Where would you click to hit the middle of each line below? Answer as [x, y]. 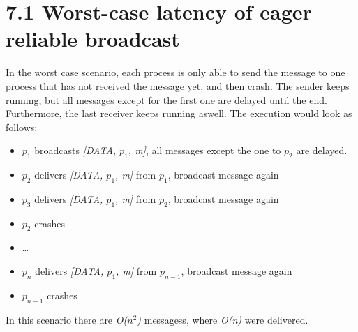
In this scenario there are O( [67, 319]
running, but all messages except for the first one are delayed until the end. [166, 99]
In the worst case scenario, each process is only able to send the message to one [176, 72]
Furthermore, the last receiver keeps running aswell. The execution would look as [179, 113]
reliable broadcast [93, 39]
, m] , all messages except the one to [204, 150]
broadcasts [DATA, [75, 150]
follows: [22, 127]
